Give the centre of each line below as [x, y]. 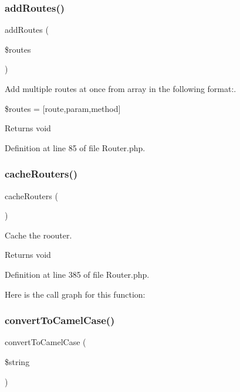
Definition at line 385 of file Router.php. [77, 274]
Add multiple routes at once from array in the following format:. [121, 88]
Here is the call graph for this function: [75, 294]
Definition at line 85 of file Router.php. [75, 147]
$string [17, 361]
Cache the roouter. [38, 235]
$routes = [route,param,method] [63, 108]
